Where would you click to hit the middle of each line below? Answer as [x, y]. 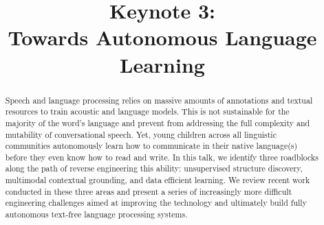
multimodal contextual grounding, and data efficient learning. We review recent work [158, 180]
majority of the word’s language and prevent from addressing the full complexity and [158, 122]
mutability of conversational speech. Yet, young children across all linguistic [141, 134]
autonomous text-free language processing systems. [96, 214]
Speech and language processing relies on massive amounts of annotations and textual [159, 100]
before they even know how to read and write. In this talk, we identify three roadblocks [162, 157]
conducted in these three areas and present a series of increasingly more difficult [149, 191]
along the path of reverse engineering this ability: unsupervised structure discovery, [154, 168]
